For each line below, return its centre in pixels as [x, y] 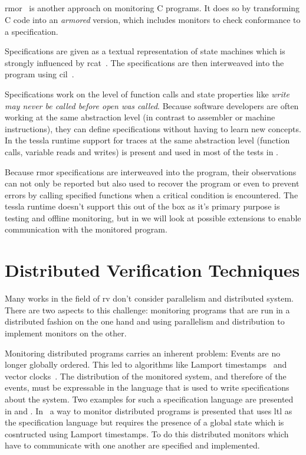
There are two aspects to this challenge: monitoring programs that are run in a [147, 310]
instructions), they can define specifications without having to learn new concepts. [153, 128]
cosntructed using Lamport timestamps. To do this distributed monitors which [147, 433]
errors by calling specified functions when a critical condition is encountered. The [152, 194]
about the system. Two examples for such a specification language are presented [149, 399]
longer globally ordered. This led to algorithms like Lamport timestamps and [146, 364]
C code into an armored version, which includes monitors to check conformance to [153, 19]
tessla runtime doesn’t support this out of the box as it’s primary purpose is [142, 206]
